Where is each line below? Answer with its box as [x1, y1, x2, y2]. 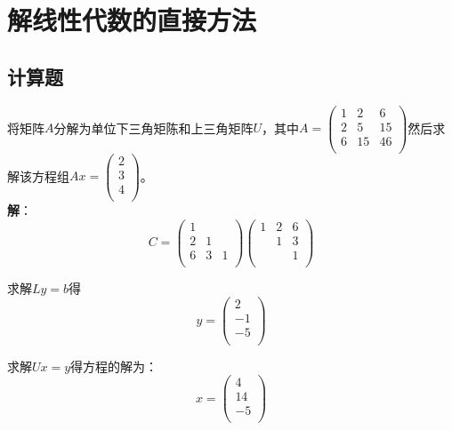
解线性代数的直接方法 [7, 2, 257, 38]
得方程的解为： [70, 356, 158, 375]
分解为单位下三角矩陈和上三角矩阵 [53, 118, 254, 137]
